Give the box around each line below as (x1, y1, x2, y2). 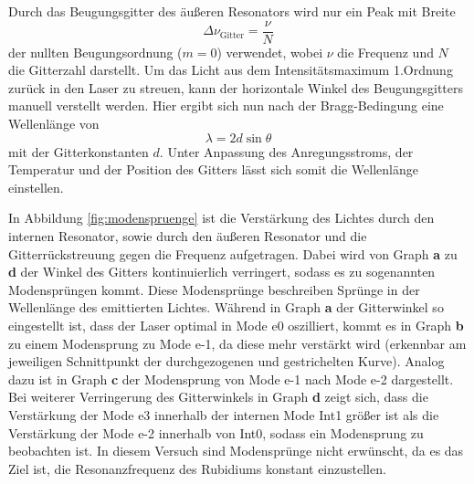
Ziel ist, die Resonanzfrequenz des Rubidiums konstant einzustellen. (8, 458, 386, 478)
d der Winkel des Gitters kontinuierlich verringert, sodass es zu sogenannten (8, 262, 436, 281)
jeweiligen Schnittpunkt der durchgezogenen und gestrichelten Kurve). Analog (8, 352, 445, 371)
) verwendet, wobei (216, 42, 323, 61)
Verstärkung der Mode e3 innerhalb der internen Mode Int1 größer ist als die (8, 405, 439, 424)
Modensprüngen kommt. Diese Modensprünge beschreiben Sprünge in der (8, 279, 420, 299)
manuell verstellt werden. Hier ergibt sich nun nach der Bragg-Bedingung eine (8, 96, 444, 115)
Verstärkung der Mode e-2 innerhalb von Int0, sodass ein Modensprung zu (8, 423, 424, 442)
